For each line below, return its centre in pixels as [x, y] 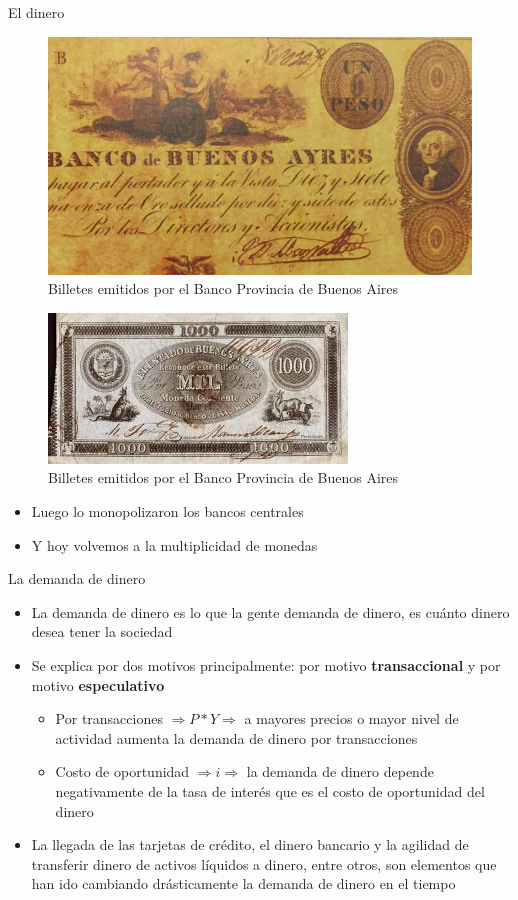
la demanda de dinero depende [340, 771]
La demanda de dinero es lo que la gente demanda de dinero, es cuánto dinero [270, 611]
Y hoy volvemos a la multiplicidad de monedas [174, 544]
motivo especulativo [98, 684]
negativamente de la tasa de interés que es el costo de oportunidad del [270, 790]
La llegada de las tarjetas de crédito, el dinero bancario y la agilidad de [250, 844]
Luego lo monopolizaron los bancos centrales [167, 511]
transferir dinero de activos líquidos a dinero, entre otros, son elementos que [264, 863]
